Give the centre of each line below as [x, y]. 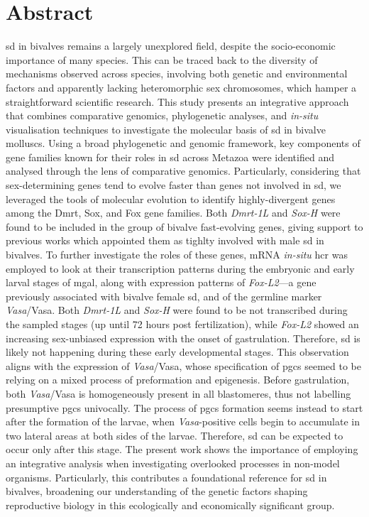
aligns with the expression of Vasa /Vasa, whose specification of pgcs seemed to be [183, 365]
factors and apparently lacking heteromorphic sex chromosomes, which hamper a [181, 87]
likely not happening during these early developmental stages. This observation [177, 352]
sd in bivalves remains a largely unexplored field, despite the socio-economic [171, 46]
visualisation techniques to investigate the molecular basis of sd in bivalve [166, 129]
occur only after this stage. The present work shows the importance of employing [182, 449]
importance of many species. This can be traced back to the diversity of [162, 59]
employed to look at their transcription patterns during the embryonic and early [180, 268]
